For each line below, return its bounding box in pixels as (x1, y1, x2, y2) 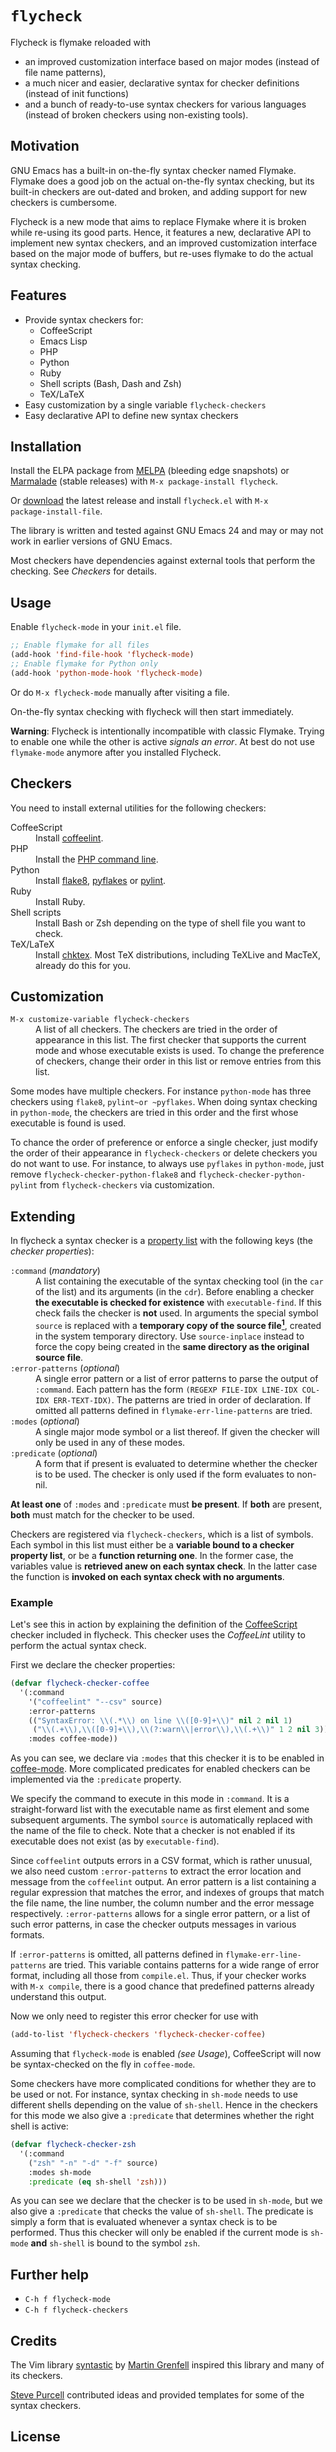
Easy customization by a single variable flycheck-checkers (24, 398, 267, 411)
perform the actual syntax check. (10, 1640, 147, 1652)
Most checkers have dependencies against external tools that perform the (10, 555, 316, 567)
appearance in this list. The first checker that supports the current (35, 1034, 307, 1046)
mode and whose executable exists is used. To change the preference (35, 1045, 325, 1057)
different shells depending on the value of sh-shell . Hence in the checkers (10, 2099, 318, 2111)
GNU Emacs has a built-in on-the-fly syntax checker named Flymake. (10, 164, 297, 176)
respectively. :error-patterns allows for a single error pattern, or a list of (10, 1908, 311, 1920)
